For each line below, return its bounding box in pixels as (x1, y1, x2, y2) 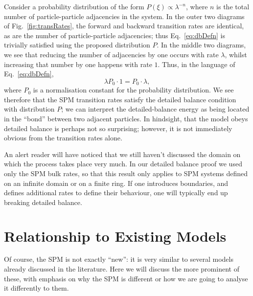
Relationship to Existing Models (4, 226, 227, 246)
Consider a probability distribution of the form (4, 1, 144, 11)
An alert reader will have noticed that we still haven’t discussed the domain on (4, 149, 241, 159)
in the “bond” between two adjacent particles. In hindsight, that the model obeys (4, 113, 248, 123)
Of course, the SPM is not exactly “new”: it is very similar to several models (4, 254, 233, 264)
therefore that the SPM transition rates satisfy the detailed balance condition (4, 94, 236, 104)
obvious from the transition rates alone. (4, 133, 122, 143)
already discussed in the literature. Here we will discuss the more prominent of (4, 264, 239, 274)
